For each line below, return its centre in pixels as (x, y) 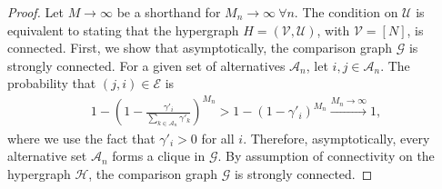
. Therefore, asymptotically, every (337, 138)
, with (333, 30)
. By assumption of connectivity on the (326, 156)
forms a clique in (159, 156)
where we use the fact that (81, 138)
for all (218, 138)
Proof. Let (35, 12)
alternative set (47, 156)
